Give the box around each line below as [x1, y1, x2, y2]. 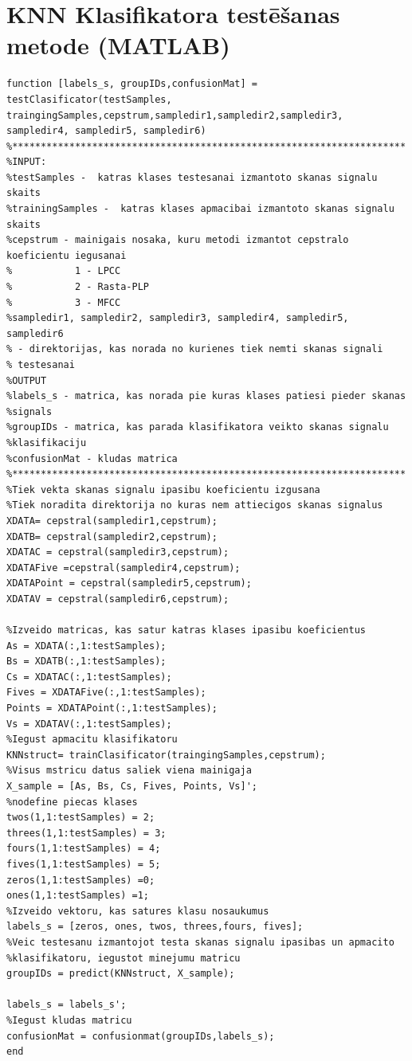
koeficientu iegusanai [6, 249, 127, 261]
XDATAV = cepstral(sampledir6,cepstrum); [6, 593, 230, 605]
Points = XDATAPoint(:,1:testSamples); [6, 703, 218, 715]
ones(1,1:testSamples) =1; [6, 890, 149, 902]
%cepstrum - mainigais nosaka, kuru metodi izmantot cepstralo [6, 234, 349, 246]
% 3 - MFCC [6, 296, 121, 308]
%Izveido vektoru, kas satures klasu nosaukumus [6, 905, 269, 917]
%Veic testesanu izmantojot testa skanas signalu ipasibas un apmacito [6, 936, 394, 948]
